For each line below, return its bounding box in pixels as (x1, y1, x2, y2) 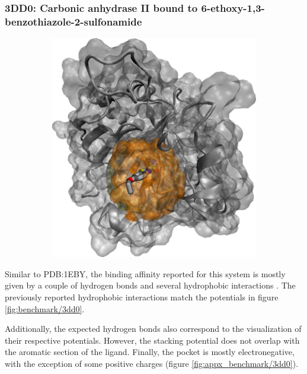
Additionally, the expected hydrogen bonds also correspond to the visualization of (5, 322, 302, 335)
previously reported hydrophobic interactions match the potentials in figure (5, 290, 279, 303)
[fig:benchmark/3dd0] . (5, 302, 85, 315)
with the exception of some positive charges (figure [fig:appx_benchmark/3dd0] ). (5, 357, 299, 369)
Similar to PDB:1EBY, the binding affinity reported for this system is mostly (5, 267, 286, 280)
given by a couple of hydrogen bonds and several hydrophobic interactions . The (5, 279, 296, 291)
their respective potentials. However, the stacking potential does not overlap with (5, 334, 300, 346)
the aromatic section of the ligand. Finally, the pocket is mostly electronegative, (5, 346, 295, 358)
